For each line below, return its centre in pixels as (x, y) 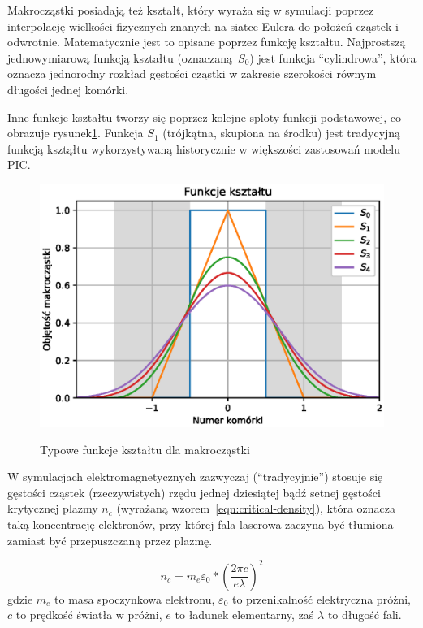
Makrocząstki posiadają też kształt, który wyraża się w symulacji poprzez (191, 10)
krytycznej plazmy (53, 508)
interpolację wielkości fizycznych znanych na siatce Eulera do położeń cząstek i (203, 26)
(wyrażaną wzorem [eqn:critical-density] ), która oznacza (256, 508)
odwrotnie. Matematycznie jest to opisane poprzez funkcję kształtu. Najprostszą (207, 42)
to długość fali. (365, 615)
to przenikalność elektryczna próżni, (321, 598)
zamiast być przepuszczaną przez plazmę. (110, 540)
